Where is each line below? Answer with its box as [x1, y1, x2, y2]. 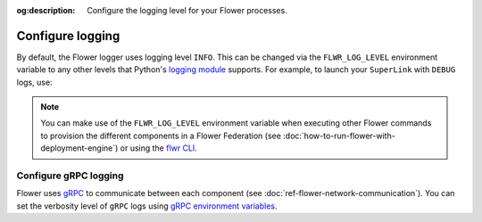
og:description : [16, 5, 76, 15]
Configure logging [16, 28, 120, 44]
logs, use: [16, 77, 53, 87]
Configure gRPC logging [16, 169, 124, 182]
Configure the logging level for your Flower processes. [87, 5, 287, 15]
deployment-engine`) [40, 143, 119, 153]
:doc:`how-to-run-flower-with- [282, 130, 396, 141]
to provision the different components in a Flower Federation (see [40, 130, 281, 141]
